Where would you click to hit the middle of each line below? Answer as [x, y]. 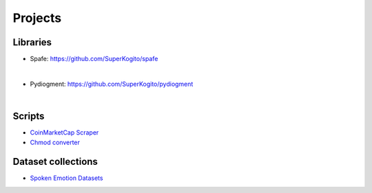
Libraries [32, 42]
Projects [37, 18]
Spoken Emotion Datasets [66, 178]
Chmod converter [55, 142]
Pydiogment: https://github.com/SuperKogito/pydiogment [112, 84]
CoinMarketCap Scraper [64, 133]
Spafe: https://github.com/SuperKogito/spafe [94, 59]
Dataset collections [55, 162]
